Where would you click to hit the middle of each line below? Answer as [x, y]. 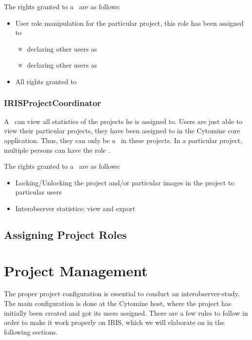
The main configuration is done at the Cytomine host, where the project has [118, 303]
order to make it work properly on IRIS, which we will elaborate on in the [114, 322]
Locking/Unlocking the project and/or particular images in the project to [125, 182]
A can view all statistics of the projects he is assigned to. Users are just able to [123, 121]
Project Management [76, 270]
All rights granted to [46, 81]
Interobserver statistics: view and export [75, 208]
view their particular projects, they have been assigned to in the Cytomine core [122, 131]
